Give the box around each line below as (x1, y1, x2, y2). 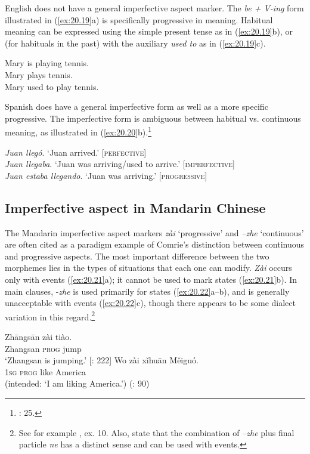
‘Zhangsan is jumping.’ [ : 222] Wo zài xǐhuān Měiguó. (5, 354, 199, 366)
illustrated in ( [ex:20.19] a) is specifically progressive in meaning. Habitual (5, 13, 273, 26)
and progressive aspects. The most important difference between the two (5, 249, 269, 262)
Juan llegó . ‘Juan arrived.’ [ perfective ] (5, 146, 147, 158)
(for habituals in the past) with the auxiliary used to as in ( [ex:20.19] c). (5, 36, 266, 49)
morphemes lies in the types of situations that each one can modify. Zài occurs (5, 261, 292, 274)
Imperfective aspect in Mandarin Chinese (5, 198, 266, 217)
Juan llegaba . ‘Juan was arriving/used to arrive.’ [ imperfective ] (5, 157, 235, 170)
